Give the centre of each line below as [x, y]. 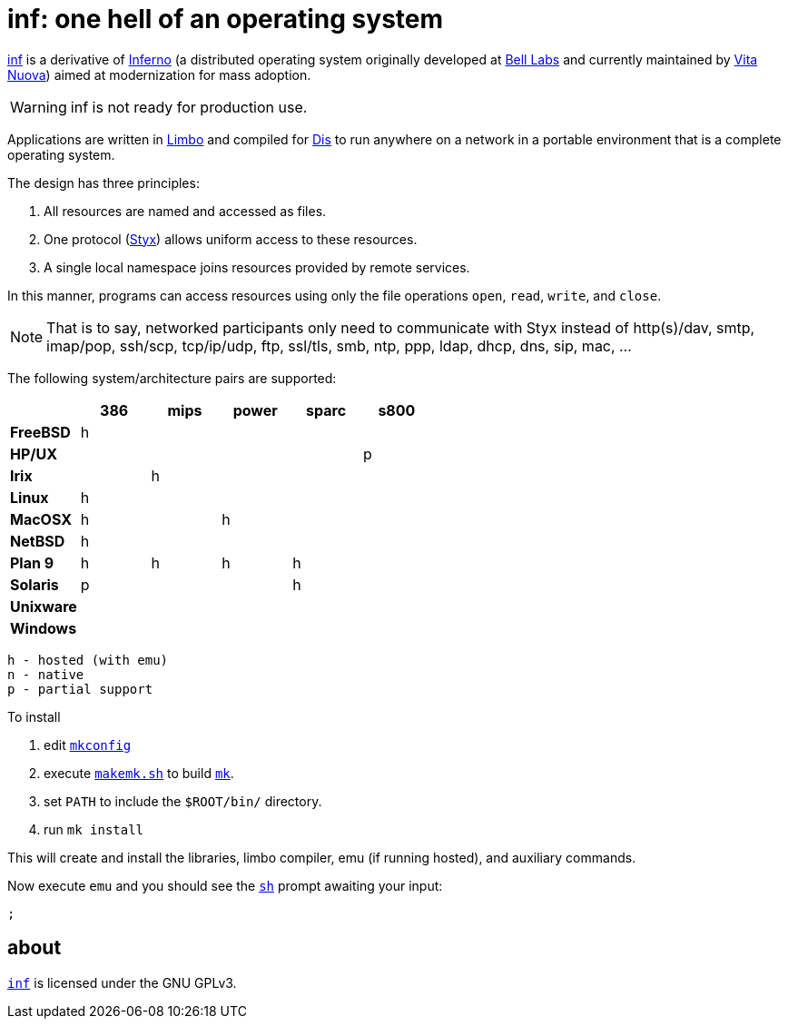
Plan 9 [32, 562]
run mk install [94, 829]
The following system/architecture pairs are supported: [172, 378]
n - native [46, 674]
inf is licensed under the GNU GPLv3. [122, 982]
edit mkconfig [88, 745]
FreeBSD [40, 432]
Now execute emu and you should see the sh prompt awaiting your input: [225, 885]
